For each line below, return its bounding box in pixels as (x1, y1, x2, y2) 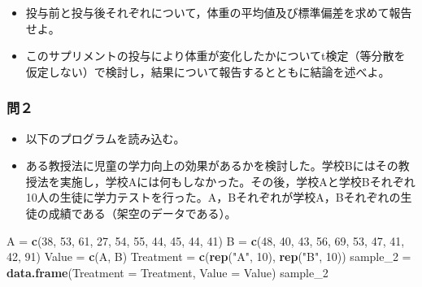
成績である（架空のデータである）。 (48, 204, 237, 221)
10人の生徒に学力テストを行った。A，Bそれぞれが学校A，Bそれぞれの (25, 189, 401, 206)
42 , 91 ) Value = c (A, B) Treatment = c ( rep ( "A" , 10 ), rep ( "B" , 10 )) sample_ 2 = (7, 248, 411, 265)
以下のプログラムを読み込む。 (25, 129, 185, 146)
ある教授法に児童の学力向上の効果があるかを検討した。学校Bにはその (25, 157, 398, 174)
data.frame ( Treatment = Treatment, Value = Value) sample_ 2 (7, 263, 328, 280)
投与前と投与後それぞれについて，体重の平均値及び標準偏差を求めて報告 (25, 4, 412, 20)
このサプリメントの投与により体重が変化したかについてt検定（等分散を (25, 47, 406, 64)
